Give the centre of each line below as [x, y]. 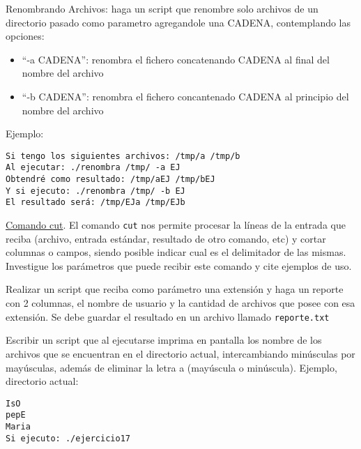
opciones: [25, 36]
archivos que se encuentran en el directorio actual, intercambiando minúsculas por [180, 353]
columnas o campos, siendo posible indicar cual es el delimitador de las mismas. [176, 252]
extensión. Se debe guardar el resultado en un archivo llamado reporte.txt [168, 316]
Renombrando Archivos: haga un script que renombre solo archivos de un [162, 8]
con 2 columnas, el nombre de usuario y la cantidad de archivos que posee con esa [180, 303]
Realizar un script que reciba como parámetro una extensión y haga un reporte [175, 289]
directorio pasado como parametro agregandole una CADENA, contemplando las [178, 22]
